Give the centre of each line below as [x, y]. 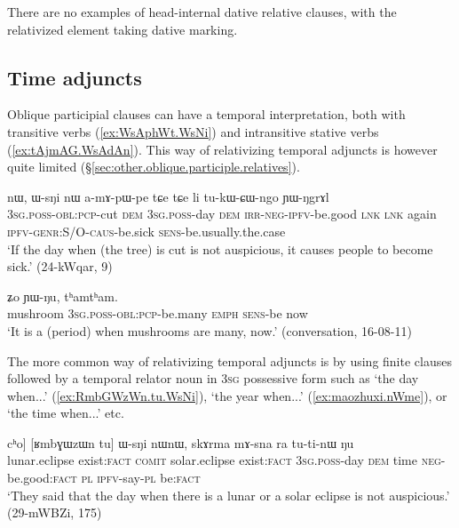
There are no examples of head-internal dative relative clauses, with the [202, 12]
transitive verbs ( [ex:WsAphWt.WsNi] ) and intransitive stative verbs [193, 131]
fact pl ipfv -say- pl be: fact [127, 478]
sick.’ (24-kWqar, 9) [60, 266]
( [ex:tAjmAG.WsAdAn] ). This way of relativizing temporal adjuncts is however [222, 149]
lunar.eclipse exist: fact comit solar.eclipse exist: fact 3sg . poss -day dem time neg [224, 460]
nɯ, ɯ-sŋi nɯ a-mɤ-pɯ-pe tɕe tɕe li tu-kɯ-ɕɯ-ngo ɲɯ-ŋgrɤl [168, 196]
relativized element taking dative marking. [123, 29]
